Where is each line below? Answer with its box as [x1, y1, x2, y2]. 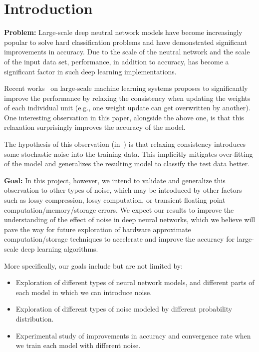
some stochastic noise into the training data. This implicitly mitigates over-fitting [4, 148, 253, 159]
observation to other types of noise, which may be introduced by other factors [4, 185, 242, 195]
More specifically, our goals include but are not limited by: [4, 260, 183, 271]
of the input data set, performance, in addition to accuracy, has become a [4, 56, 229, 66]
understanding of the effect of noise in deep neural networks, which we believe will [4, 214, 256, 225]
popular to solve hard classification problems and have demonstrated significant [4, 36, 248, 47]
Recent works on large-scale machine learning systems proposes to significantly [4, 83, 248, 93]
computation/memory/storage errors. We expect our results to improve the [4, 204, 234, 215]
